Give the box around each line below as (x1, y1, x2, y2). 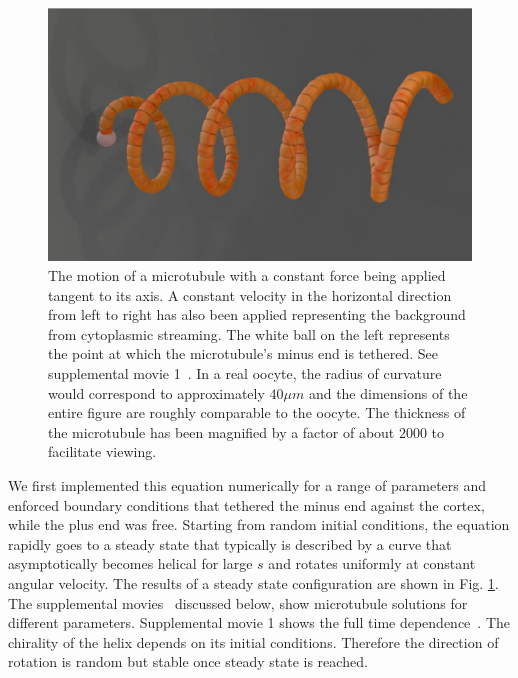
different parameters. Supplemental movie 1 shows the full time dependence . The (8, 612, 510, 633)
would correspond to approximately (48, 382, 265, 403)
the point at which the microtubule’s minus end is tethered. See (48, 343, 438, 364)
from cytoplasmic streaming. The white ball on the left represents (48, 323, 450, 344)
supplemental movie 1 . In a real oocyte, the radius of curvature (48, 362, 442, 383)
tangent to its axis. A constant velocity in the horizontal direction (48, 284, 452, 305)
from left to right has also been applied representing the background (48, 304, 466, 325)
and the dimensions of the (308, 382, 468, 403)
